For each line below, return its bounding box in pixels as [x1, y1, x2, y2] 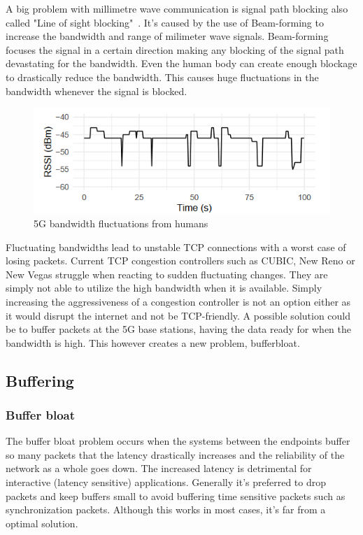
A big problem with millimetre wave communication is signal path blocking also [6, 1, 348, 15]
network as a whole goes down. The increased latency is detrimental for [6, 461, 312, 476]
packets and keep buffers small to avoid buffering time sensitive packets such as [6, 488, 346, 503]
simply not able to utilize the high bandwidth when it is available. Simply [6, 280, 322, 295]
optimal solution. [6, 515, 78, 530]
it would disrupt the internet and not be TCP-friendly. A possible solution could [6, 308, 351, 322]
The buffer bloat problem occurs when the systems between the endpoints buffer [6, 434, 350, 448]
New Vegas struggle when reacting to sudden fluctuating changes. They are [6, 266, 328, 281]
